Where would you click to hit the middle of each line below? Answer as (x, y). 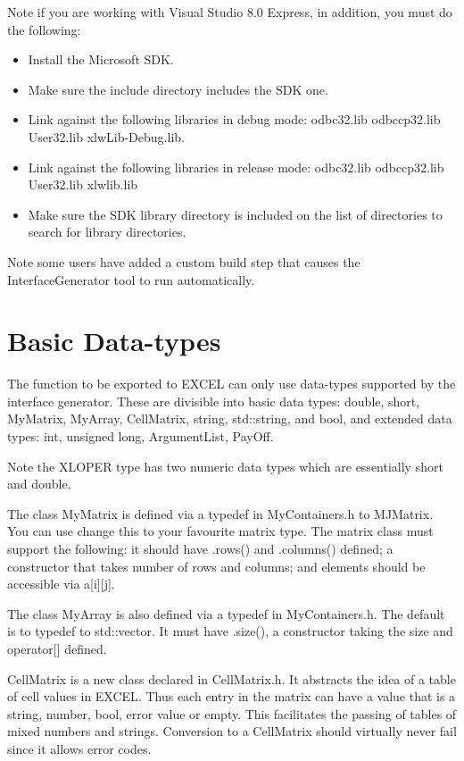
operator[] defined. (57, 648)
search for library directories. (107, 232)
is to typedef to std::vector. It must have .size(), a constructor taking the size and (230, 631)
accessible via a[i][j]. (61, 584)
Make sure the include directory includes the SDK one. (178, 89)
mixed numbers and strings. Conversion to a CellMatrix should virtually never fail (232, 731)
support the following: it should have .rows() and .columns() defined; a (200, 548)
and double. (39, 484)
